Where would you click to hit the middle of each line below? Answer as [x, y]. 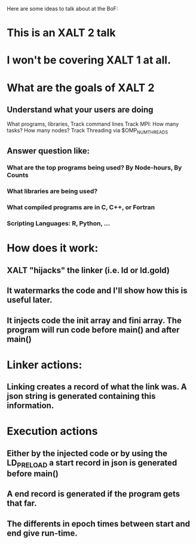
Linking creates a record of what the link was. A [97, 387]
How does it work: [53, 248]
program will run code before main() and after [93, 330]
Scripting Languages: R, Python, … [59, 223]
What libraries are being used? [52, 191]
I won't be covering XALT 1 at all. [89, 60]
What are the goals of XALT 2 [81, 88]
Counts [18, 175]
